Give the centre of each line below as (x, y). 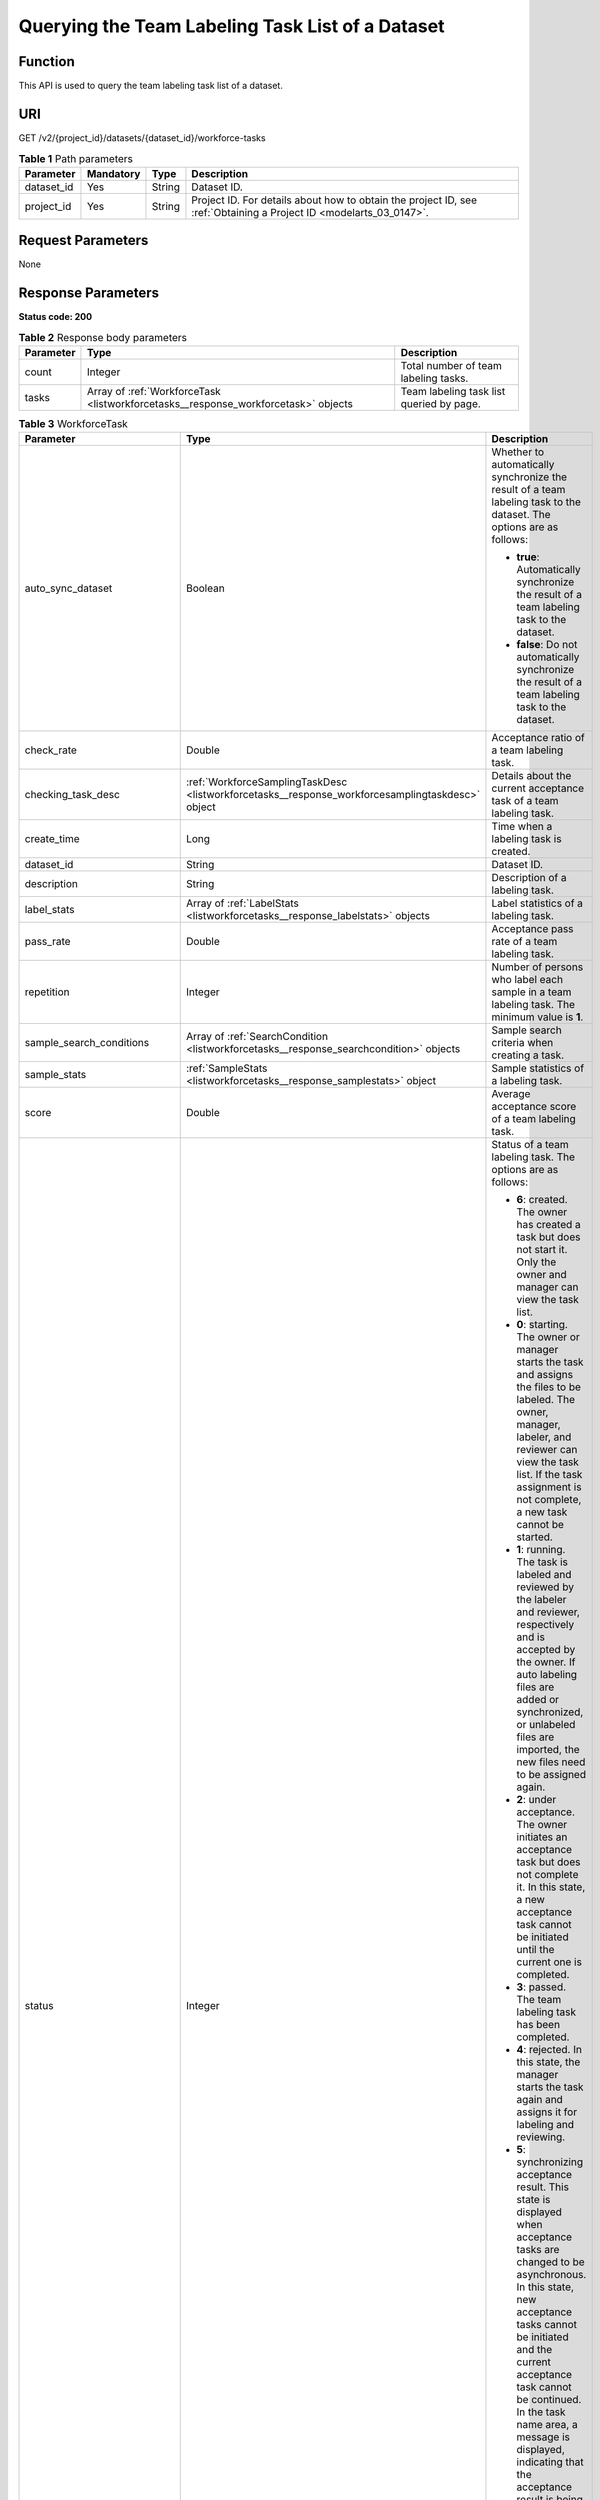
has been (538, 2025)
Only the (536, 1262)
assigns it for (547, 2112)
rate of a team (524, 942)
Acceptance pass (532, 929)
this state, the (548, 2062)
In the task (541, 2412)
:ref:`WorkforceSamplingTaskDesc (266, 782)
